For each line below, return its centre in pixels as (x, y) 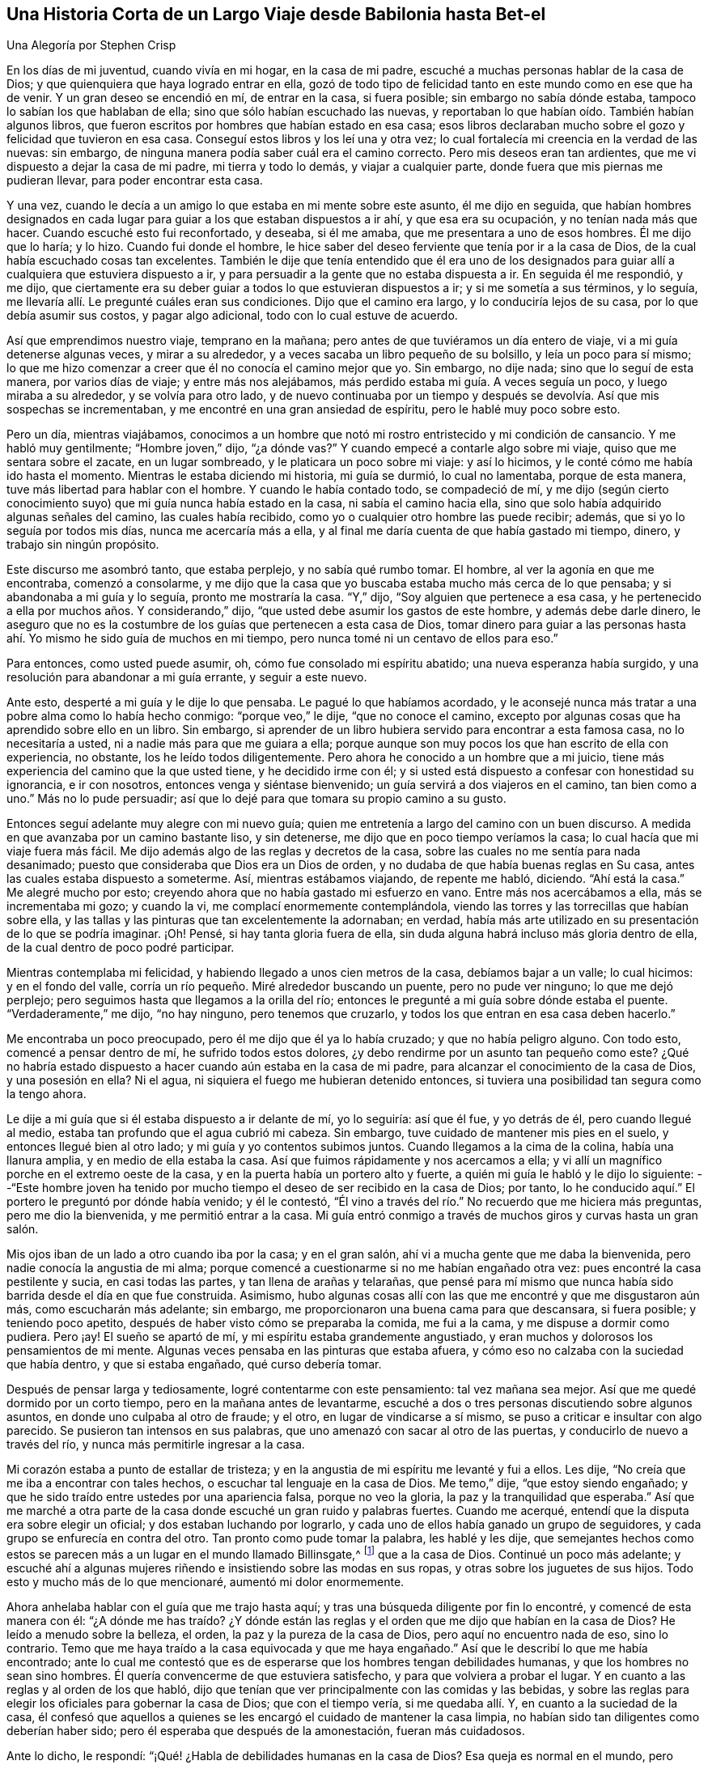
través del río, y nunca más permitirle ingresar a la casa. (156, 1445)
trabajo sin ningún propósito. (83, 545)
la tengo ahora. (47, 1094)
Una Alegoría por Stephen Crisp (91, 45)
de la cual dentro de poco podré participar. (121, 948)
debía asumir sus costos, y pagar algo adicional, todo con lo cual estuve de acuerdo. (232, 316)
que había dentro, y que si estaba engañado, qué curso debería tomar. (194, 1364)
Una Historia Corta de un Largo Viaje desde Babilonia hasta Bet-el (276, 14)
